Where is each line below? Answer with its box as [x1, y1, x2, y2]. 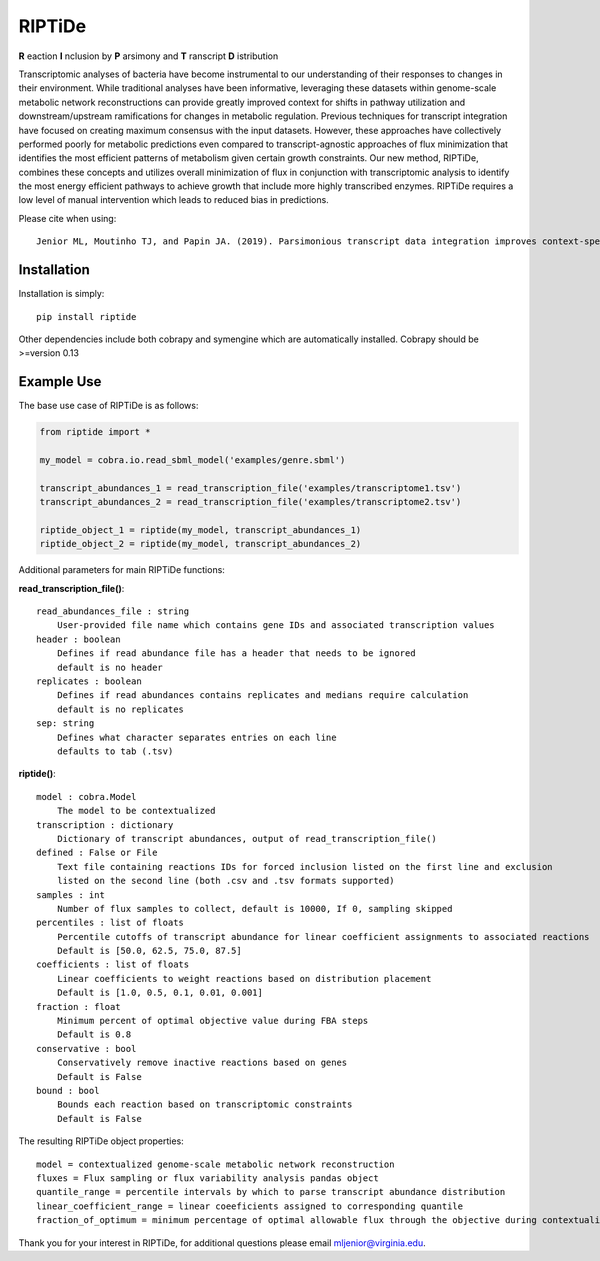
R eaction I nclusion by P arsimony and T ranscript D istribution [18, 50, 279, 62]
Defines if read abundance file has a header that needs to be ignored [56, 648, 416, 659]
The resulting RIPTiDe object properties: [18, 1135, 184, 1147]
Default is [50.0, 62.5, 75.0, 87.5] [56, 945, 242, 957]
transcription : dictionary [36, 819, 174, 830]
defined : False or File [36, 847, 158, 859]
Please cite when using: [18, 212, 117, 224]
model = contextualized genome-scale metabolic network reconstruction [36, 1158, 395, 1170]
